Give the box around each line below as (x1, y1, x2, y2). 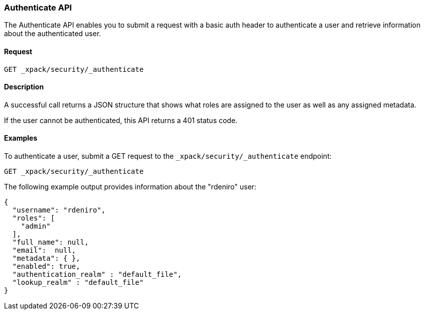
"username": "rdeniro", (12, 206, 106, 215)
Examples (4, 134, 38, 143)
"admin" (21, 222, 51, 231)
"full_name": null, (12, 238, 89, 247)
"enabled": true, (12, 262, 80, 271)
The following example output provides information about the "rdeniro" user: (4, 182, 256, 191)
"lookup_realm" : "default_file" (12, 278, 144, 287)
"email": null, (12, 246, 76, 255)
